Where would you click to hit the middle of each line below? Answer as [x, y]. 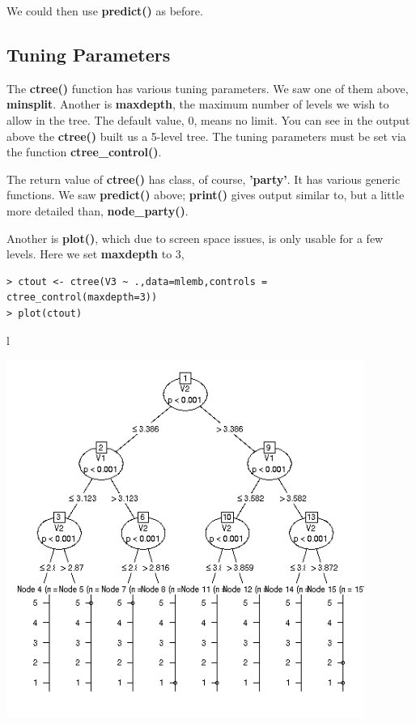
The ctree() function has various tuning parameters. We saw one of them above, [208, 88]
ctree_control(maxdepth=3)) [82, 298]
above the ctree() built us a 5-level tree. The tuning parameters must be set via [206, 136]
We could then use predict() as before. [105, 11]
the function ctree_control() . [84, 152]
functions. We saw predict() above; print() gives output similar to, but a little [206, 195]
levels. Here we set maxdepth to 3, [96, 254]
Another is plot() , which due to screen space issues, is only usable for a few [195, 238]
